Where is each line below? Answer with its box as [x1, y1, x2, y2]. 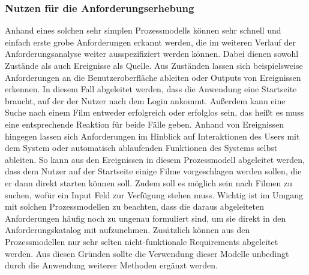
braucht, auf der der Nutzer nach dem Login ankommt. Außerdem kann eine [5, 94, 286, 107]
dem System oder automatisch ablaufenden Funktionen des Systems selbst [5, 141, 278, 154]
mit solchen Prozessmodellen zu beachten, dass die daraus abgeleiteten [5, 200, 264, 213]
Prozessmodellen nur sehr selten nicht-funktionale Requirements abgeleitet [5, 235, 278, 247]
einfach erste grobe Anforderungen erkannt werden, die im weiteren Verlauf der [5, 35, 296, 48]
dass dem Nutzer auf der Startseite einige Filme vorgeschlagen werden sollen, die [5, 165, 302, 177]
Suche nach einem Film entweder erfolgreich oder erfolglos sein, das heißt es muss [5, 106, 304, 119]
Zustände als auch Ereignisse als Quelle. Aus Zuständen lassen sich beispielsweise [5, 59, 303, 71]
